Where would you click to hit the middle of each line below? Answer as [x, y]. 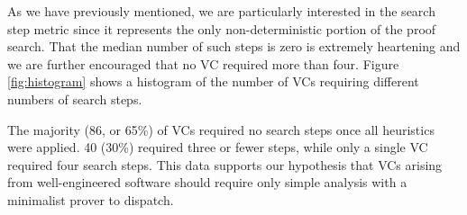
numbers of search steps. [75, 99]
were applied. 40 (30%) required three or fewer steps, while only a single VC [218, 147]
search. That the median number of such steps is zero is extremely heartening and [234, 46]
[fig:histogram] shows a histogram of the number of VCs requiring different [213, 81]
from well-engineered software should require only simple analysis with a [207, 182]
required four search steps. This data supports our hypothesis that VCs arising [225, 164]
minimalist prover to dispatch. [91, 199]
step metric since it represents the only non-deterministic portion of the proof [222, 28]
